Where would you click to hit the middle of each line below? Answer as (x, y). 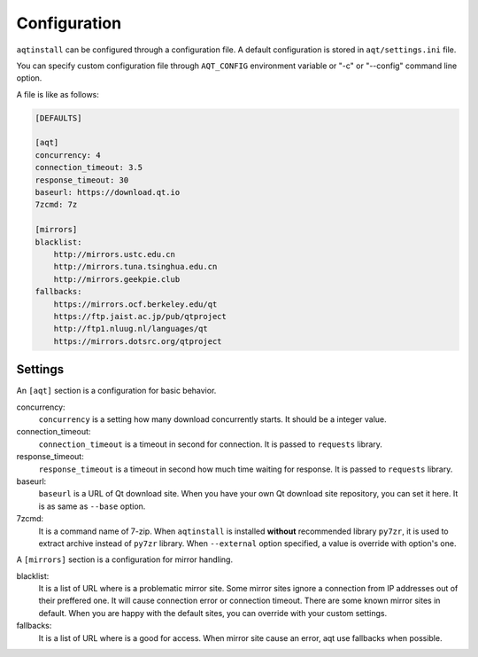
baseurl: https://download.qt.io (108, 192)
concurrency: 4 (68, 155)
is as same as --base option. (92, 506)
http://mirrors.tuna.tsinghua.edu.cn (135, 267)
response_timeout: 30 (82, 180)
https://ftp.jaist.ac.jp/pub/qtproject (140, 316)
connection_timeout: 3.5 (89, 168)
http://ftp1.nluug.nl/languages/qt (131, 329)
